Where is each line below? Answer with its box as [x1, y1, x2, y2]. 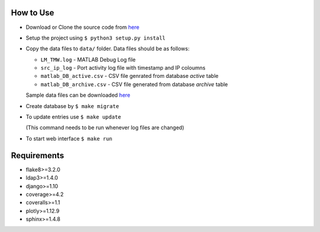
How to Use [11, 8, 55, 18]
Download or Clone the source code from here [25, 24, 139, 31]
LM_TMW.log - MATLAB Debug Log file [40, 56, 136, 63]
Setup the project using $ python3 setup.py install [25, 34, 166, 41]
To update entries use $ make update [25, 113, 121, 120]
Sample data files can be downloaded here [25, 92, 130, 99]
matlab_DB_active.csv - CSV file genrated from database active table [40, 73, 219, 80]
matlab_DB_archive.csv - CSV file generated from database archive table [40, 80, 228, 88]
